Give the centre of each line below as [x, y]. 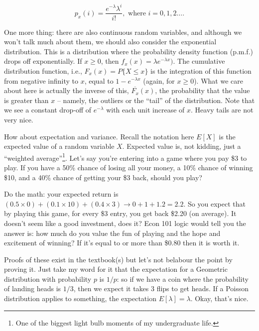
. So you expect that [214, 203]
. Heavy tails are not [222, 110]
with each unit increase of [145, 110]
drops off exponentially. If [43, 61]
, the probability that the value [202, 90]
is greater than [26, 100]
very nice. [19, 119]
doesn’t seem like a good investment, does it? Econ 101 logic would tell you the [125, 223]
